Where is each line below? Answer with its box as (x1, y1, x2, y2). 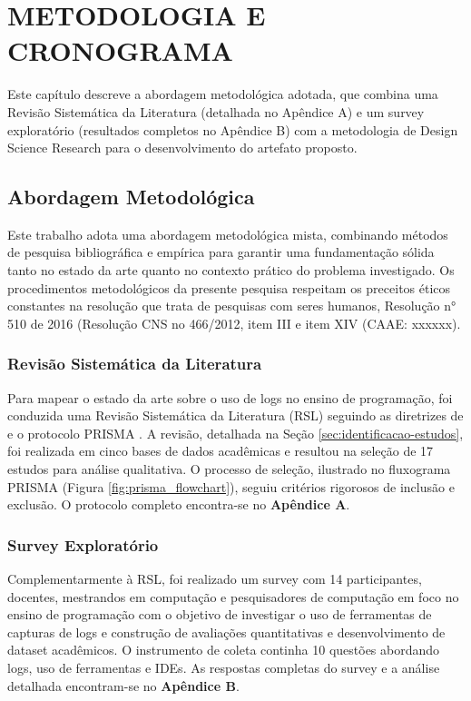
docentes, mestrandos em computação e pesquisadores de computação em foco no (7, 587, 459, 606)
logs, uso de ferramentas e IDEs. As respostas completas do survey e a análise (7, 658, 440, 677)
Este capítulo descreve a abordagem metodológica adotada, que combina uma (7, 84, 438, 104)
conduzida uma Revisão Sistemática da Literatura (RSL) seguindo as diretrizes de (7, 406, 464, 425)
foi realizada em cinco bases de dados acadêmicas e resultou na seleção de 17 (7, 441, 434, 460)
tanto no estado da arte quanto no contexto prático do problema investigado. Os (7, 261, 455, 280)
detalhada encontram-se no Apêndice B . (7, 676, 240, 695)
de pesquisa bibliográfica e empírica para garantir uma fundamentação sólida (7, 242, 435, 262)
